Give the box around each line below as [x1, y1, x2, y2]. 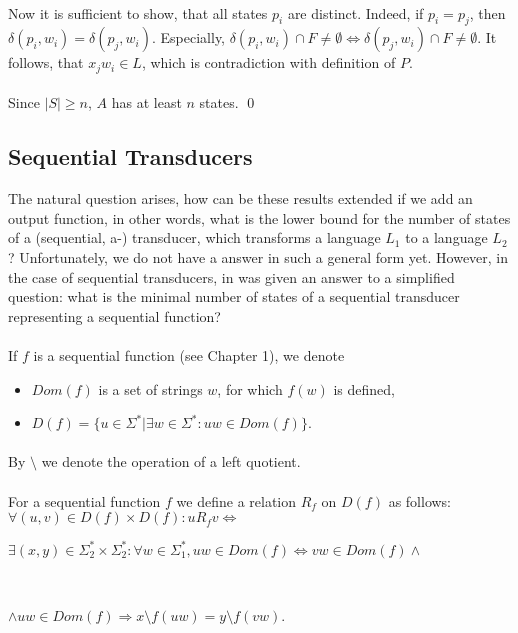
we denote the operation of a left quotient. [41, 451, 301, 472]
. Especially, [152, 27, 226, 48]
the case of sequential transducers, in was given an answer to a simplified [8, 266, 455, 287]
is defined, [333, 378, 395, 399]
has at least [111, 92, 182, 113]
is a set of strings [98, 378, 203, 399]
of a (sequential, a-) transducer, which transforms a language [8, 227, 381, 248]
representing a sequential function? [8, 305, 221, 326]
